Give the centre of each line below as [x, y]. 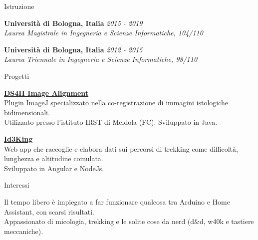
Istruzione [19, 6]
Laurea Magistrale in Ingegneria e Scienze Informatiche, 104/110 [104, 33]
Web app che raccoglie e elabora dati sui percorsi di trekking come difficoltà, [121, 148]
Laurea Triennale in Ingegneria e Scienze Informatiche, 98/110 [101, 59]
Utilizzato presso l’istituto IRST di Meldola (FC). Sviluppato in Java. [111, 122]
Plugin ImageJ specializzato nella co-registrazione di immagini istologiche [116, 103]
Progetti [17, 76]
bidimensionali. [27, 112]
